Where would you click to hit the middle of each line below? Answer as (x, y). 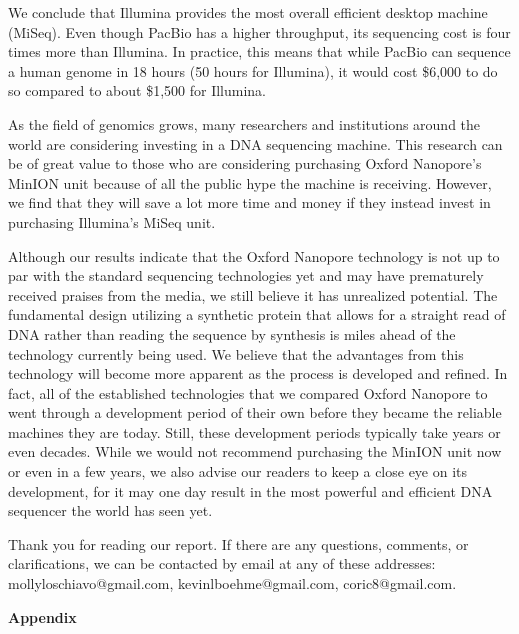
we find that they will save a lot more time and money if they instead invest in (249, 202)
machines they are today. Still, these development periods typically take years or (254, 431)
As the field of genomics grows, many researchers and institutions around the (244, 123)
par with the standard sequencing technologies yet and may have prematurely (246, 275)
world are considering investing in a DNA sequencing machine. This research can (255, 143)
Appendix (42, 616)
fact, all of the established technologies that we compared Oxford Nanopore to (248, 392)
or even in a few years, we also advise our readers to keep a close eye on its (238, 471)
